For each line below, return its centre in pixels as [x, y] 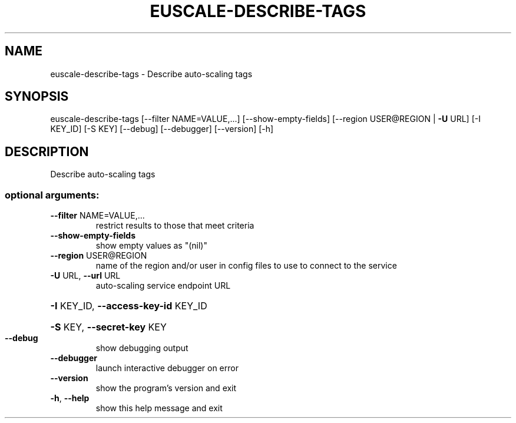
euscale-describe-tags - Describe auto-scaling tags [151, 74]
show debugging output [142, 348]
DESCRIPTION [47, 151]
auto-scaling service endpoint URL [163, 286]
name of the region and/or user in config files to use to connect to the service [246, 266]
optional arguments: [52, 195]
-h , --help [70, 398]
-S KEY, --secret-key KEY [108, 327]
